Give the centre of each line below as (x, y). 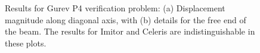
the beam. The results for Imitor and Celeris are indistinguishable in (130, 31)
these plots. (26, 43)
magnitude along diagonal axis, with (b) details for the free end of (126, 19)
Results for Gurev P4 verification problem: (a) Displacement (115, 8)
